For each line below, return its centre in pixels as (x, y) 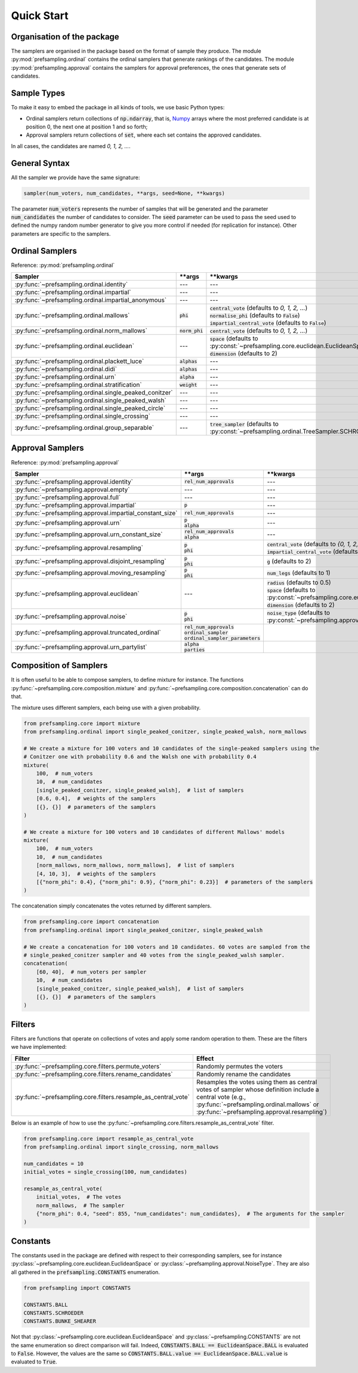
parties (195, 650)
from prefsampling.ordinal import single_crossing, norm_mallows (121, 1147)
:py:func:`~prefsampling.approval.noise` (71, 616)
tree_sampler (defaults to (244, 424)
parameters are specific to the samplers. (61, 233)
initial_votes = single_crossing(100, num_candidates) (105, 1172)
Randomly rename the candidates (243, 1074)
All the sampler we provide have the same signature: (75, 177)
